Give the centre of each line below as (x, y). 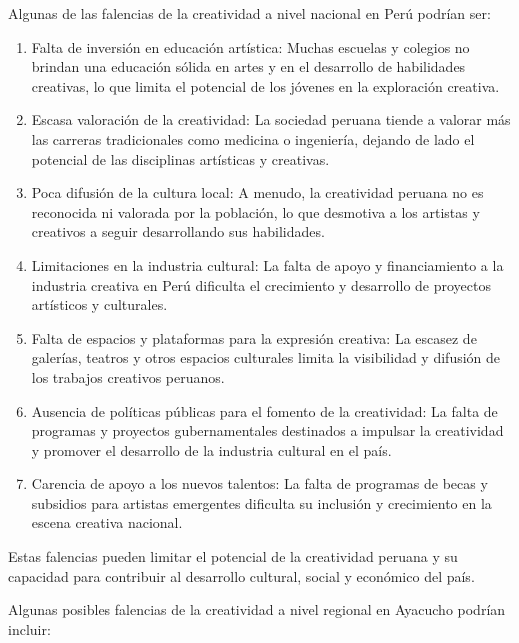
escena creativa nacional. (107, 522)
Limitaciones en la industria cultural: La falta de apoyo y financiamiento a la (267, 264)
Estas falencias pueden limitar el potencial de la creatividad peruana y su (233, 556)
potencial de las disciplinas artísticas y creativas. (180, 158)
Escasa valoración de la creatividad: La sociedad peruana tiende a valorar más (271, 119)
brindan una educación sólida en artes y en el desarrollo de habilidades (248, 66)
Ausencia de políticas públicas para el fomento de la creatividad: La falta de (264, 410)
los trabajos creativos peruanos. (128, 376)
